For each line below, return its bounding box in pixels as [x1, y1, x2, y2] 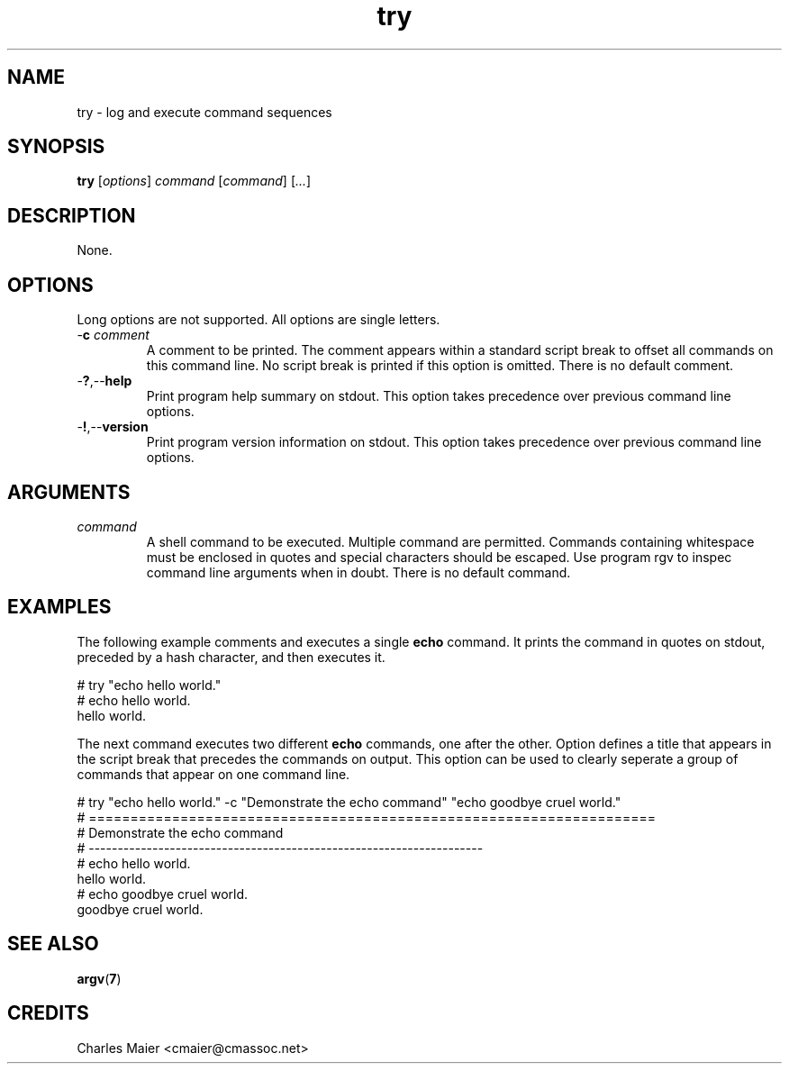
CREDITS [7, 1002, 89, 1025]
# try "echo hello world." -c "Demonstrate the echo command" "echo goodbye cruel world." [77, 794, 621, 810]
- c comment [77, 327, 150, 343]
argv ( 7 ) [77, 970, 122, 986]
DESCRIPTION [7, 204, 136, 227]
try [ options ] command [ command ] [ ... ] [77, 173, 312, 189]
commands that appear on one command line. [77, 766, 350, 782]
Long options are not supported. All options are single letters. [77, 312, 440, 328]
